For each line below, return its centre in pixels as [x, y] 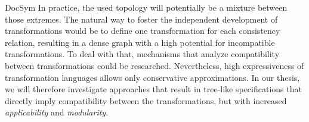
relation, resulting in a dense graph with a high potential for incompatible [140, 42]
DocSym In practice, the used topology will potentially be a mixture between [146, 7]
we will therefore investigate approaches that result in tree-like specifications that [153, 89]
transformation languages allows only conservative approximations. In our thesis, [152, 77]
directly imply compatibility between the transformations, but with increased [146, 100]
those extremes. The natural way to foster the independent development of [141, 19]
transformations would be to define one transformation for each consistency [143, 31]
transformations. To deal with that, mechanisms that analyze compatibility [142, 54]
